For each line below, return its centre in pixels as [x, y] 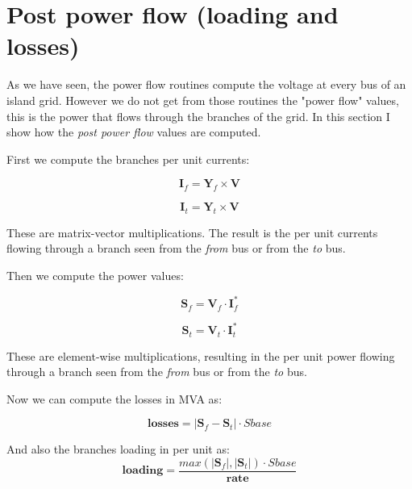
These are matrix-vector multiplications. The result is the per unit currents [192, 232]
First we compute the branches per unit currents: [128, 159]
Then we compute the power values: [95, 276]
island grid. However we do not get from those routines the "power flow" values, [203, 100]
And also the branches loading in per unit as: [118, 449]
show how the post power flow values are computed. [134, 132]
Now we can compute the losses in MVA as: [114, 398]
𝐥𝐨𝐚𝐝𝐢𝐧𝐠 [143, 471]
